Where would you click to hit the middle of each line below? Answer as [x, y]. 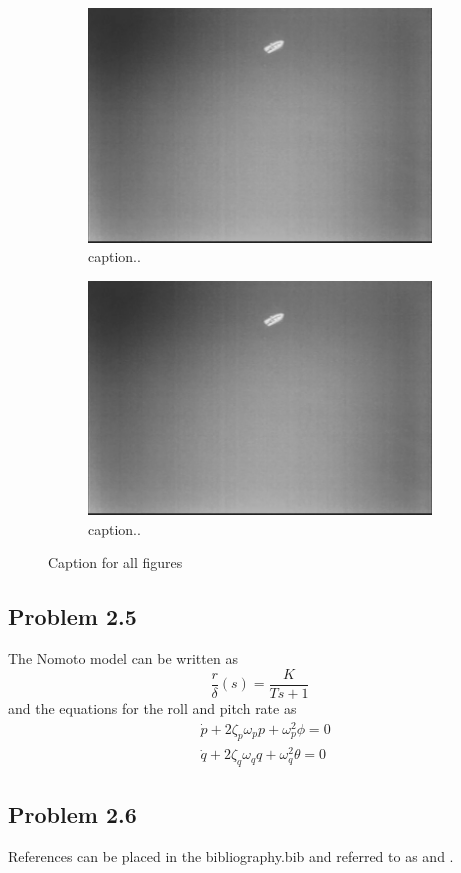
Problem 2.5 [72, 616]
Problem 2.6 [72, 813]
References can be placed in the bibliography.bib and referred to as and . [231, 855]
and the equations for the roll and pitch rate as [152, 707]
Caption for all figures [115, 562]
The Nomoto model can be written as [123, 658]
